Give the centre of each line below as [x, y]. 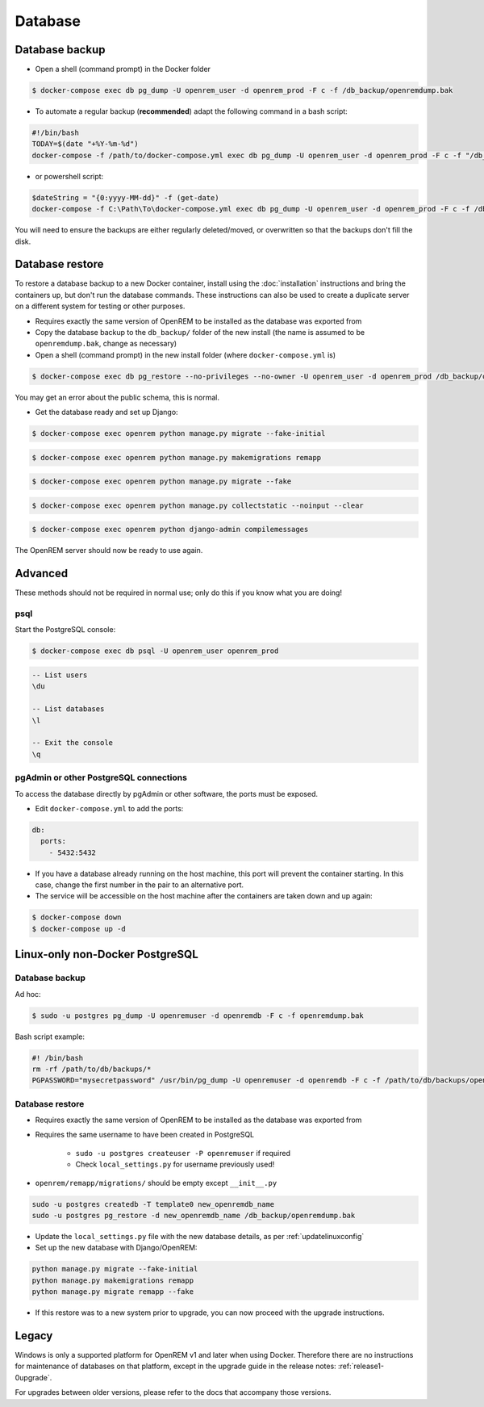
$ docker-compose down [77, 917]
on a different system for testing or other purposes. [100, 306]
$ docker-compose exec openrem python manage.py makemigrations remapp [177, 457]
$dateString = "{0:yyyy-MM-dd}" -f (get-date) [125, 197]
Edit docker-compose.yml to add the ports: [109, 808]
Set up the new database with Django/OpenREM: [116, 1248]
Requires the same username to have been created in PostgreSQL [145, 1135]
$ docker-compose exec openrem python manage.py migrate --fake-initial [179, 433]
